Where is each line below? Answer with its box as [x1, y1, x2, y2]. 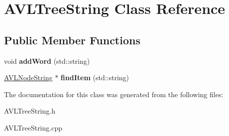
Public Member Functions [4, 32, 140, 47]
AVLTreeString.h [4, 106, 55, 116]
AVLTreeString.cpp [4, 122, 62, 133]
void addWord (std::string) [4, 55, 90, 66]
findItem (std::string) [60, 72, 129, 83]
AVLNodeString [4, 72, 53, 83]
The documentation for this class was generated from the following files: [4, 89, 224, 99]
